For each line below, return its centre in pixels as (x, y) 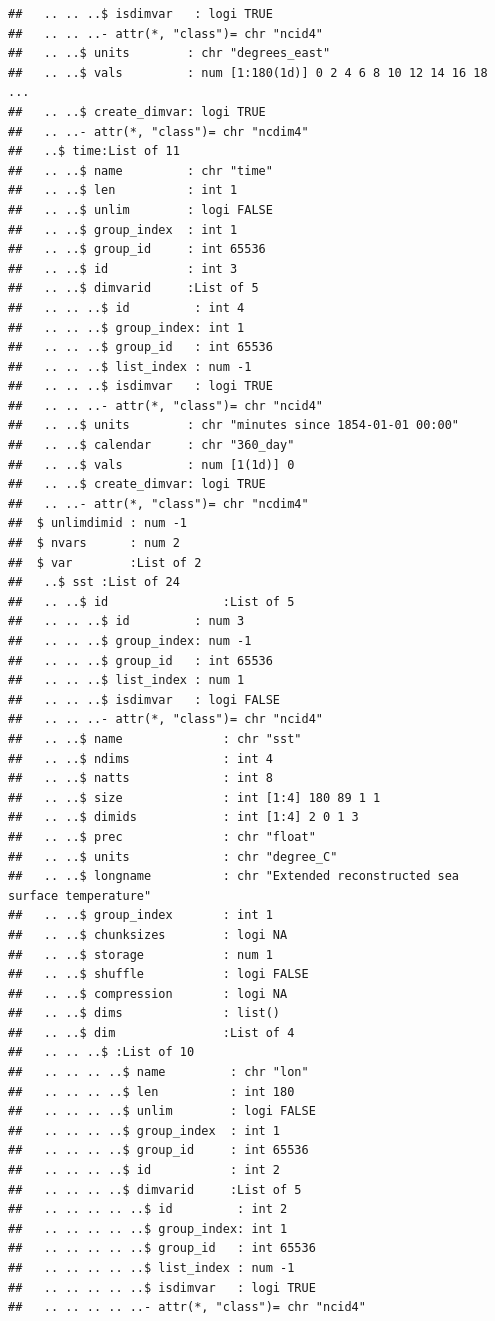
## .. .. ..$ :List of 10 (101, 1052)
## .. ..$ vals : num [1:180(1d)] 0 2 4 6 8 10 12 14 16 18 (248, 72)
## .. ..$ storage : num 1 (140, 954)
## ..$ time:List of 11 (94, 151)
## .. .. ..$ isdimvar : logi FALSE (144, 699)
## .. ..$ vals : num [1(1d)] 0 (151, 464)
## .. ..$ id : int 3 (123, 268)
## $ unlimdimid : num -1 (97, 523)
